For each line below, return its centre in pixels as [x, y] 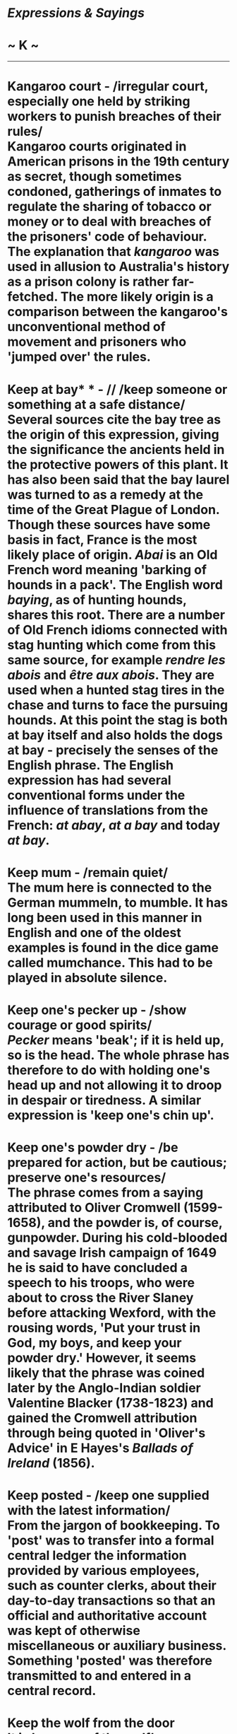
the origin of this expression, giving [114, 435]
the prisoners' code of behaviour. [107, 237]
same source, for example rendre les [116, 660]
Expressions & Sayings [76, 13]
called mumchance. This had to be [110, 962]
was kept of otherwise [74, 1631]
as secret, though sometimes [95, 176]
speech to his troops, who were [101, 1283]
